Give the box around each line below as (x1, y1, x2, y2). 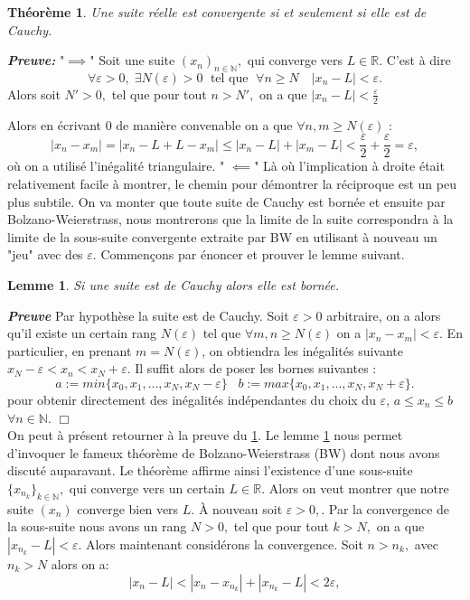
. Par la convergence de (321, 499, 450, 518)
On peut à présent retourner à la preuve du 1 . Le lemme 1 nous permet (7, 426, 403, 445)
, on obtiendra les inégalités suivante (202, 341, 404, 360)
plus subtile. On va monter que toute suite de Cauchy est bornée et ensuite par (7, 192, 446, 211)
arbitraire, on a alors (326, 305, 441, 324)
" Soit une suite (89, 51, 175, 70)
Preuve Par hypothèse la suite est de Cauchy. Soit (7, 305, 289, 324)
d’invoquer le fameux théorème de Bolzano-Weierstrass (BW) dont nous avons (7, 443, 440, 462)
